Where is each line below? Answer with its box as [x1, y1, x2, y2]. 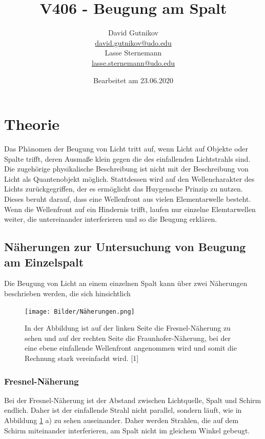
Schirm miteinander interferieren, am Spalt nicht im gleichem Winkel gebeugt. [4, 425, 250, 435]
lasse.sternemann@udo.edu [91, 57, 175, 68]
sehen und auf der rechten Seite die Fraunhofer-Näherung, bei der [25, 332, 231, 343]
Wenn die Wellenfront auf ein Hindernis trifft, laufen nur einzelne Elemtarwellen [4, 203, 256, 214]
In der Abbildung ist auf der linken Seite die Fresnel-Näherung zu [25, 322, 231, 333]
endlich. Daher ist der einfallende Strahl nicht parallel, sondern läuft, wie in [4, 405, 242, 415]
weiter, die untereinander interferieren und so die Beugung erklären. [4, 214, 217, 224]
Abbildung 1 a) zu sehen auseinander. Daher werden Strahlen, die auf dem [4, 415, 239, 425]
